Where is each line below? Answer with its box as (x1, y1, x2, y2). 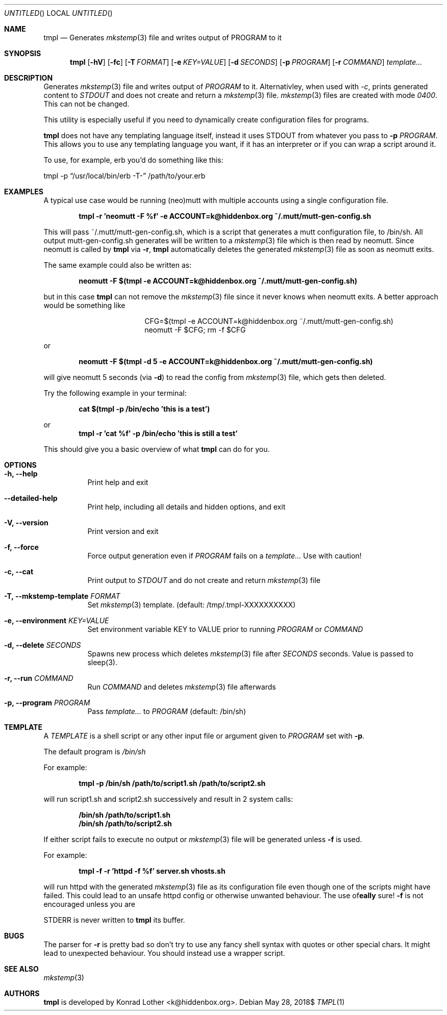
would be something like (43, 301, 126, 310)
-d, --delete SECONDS (4, 641, 81, 649)
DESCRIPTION (4, 73, 53, 82)
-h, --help (4, 469, 38, 478)
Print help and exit (87, 478, 148, 487)
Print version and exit (87, 527, 159, 536)
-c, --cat (4, 567, 34, 576)
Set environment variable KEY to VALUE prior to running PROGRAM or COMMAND (87, 625, 363, 633)
